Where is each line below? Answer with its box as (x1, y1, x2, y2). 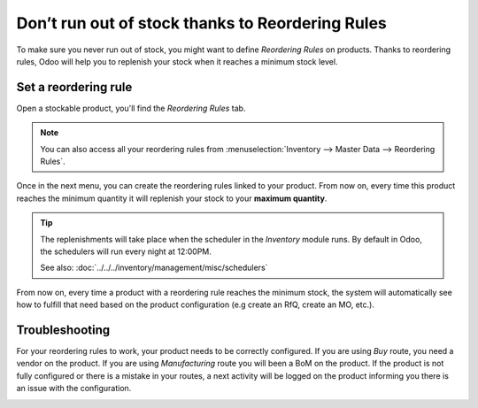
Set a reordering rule (16, 80, 133, 95)
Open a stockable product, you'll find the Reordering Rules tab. (16, 103, 246, 113)
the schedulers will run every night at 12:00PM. (40, 246, 212, 257)
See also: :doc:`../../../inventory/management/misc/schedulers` (40, 262, 268, 273)
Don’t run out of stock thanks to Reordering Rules (16, 13, 387, 33)
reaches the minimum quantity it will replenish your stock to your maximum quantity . (16, 193, 328, 204)
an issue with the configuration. (16, 383, 132, 394)
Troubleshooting (16, 322, 111, 337)
